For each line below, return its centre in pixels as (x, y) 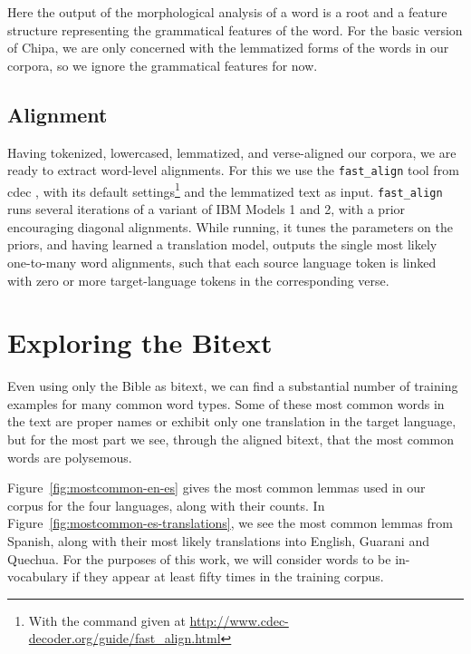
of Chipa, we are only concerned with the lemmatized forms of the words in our (228, 48)
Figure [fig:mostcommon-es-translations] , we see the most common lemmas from (230, 523)
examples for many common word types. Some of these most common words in (226, 403)
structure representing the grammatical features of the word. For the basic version (235, 29)
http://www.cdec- (239, 620)
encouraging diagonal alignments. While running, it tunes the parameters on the (230, 226)
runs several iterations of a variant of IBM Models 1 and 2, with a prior (207, 209)
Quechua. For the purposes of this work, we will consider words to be (199, 558)
